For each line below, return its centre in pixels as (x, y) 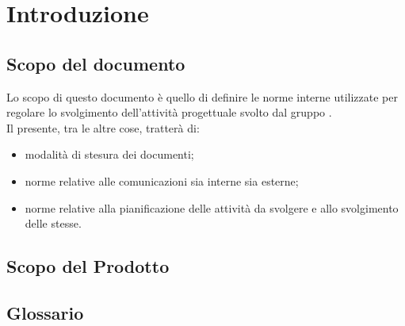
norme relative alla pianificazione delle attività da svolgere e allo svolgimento (212, 207)
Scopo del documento (96, 63)
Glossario (45, 312)
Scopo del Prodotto (88, 266)
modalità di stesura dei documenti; (109, 154)
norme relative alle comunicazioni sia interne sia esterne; (162, 180)
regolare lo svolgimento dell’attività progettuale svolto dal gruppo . (169, 112)
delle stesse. (53, 223)
